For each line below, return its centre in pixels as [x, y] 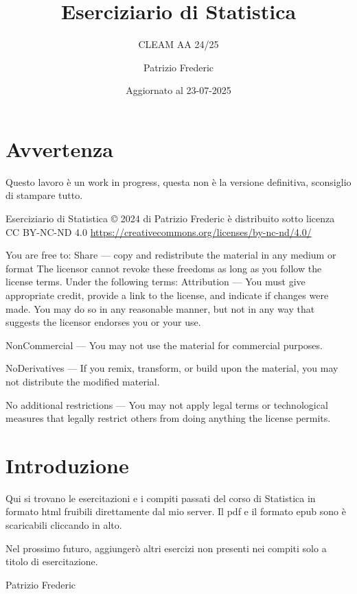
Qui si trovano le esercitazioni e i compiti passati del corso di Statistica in [161, 498]
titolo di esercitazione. [52, 561]
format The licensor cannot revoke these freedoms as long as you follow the [164, 268]
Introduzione [67, 465]
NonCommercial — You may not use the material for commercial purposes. [164, 345]
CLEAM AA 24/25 [178, 44]
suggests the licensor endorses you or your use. [103, 322]
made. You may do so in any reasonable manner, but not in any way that [160, 308]
